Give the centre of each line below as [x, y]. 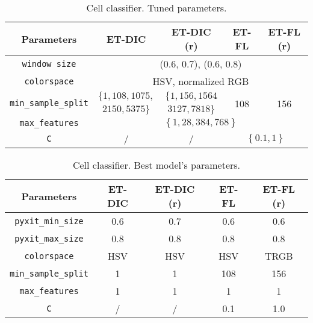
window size [49, 64]
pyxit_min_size [49, 221]
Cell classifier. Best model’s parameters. [156, 165]
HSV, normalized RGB [201, 81]
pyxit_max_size [49, 238]
